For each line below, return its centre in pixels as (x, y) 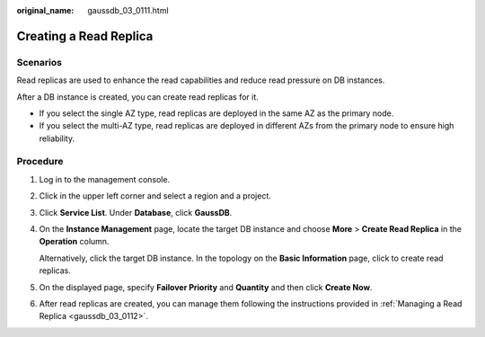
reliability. (57, 138)
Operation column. (74, 242)
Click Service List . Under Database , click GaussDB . (136, 212)
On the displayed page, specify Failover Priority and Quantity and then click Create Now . (206, 287)
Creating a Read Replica (85, 36)
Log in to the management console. (105, 179)
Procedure (40, 162)
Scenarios (40, 62)
